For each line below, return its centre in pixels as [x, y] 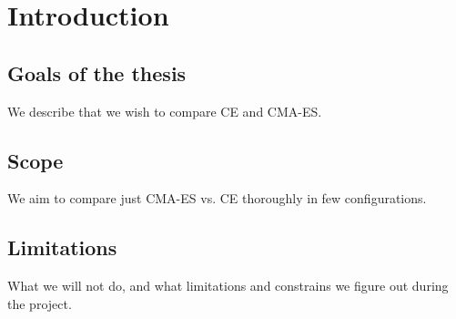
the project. [40, 303]
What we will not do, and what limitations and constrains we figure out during [228, 286]
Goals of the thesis [97, 72]
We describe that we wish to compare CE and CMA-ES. [165, 111]
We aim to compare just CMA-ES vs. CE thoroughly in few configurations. [217, 198]
